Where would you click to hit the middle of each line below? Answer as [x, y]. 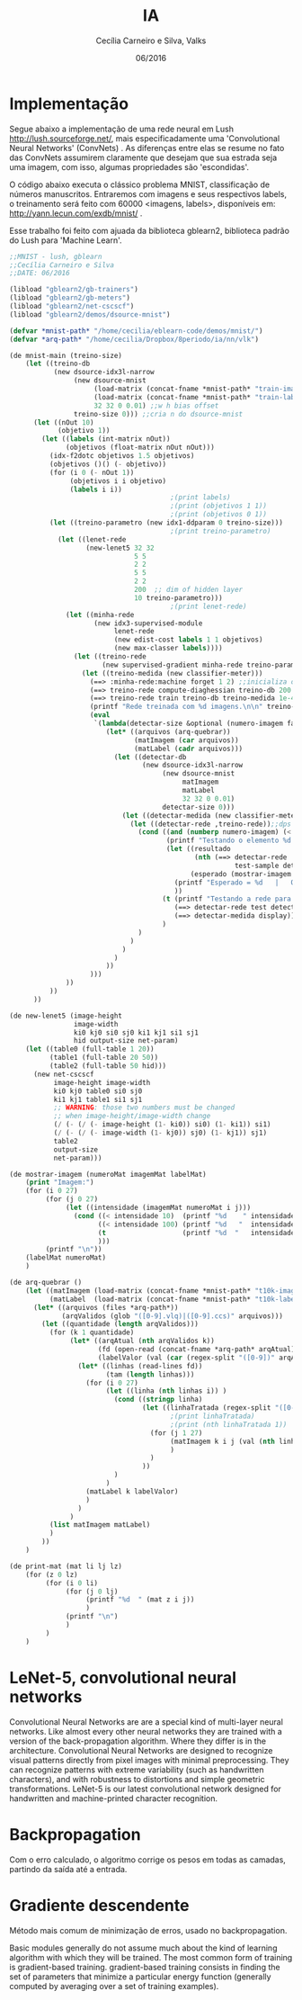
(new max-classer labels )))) [168, 649]
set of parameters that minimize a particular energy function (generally [140, 1977]
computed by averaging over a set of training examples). [114, 1986]
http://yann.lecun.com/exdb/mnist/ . [76, 213]
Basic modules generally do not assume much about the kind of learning [143, 1948]
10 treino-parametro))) [178, 598]
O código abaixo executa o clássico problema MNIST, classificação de [140, 184]
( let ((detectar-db [150, 757]
